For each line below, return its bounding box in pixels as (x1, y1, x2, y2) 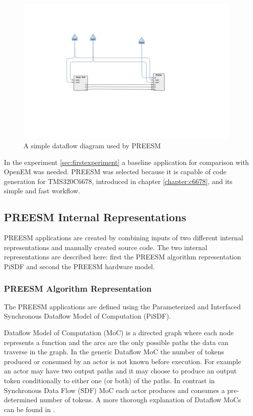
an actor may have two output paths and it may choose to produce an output (4, 366, 237, 376)
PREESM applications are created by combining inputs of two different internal (4, 232, 243, 243)
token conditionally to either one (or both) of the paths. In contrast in (4, 375, 215, 385)
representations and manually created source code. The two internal (4, 242, 207, 252)
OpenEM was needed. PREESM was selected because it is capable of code (4, 166, 227, 177)
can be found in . (4, 404, 55, 414)
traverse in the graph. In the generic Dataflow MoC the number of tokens (4, 347, 224, 357)
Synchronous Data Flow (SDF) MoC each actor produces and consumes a (4, 385, 225, 395)
